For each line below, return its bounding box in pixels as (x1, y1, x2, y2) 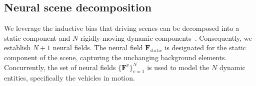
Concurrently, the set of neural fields (4, 62, 116, 72)
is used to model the (147, 62, 209, 72)
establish (4, 42, 31, 53)
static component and (4, 32, 70, 43)
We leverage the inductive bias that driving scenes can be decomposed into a (4, 23, 239, 33)
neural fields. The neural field (52, 42, 143, 53)
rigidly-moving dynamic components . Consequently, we (80, 32, 252, 43)
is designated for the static (164, 42, 246, 53)
